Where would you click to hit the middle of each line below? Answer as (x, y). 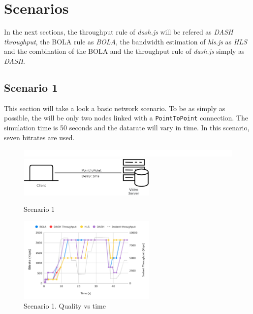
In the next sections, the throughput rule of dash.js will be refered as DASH (119, 32)
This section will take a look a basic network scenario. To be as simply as (115, 108)
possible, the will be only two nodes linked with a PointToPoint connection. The (126, 118)
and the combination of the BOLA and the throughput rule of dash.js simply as (124, 51)
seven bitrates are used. (39, 137)
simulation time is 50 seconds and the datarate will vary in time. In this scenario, (127, 127)
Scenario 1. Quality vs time (65, 305)
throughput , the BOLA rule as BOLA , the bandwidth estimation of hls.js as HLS (126, 41)
